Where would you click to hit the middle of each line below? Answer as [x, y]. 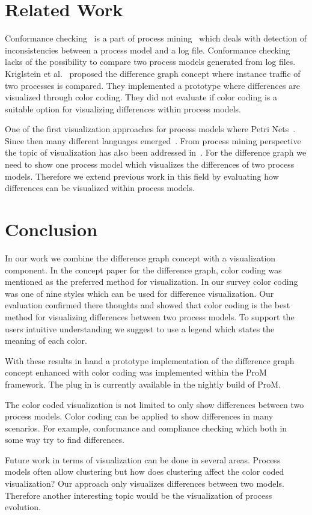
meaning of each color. [46, 340]
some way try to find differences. [65, 440]
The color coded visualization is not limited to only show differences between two [154, 404]
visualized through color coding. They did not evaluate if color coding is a [141, 97]
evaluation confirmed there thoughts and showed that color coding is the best [148, 305]
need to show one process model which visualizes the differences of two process [150, 164]
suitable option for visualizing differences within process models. [123, 108]
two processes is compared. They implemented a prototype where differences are [152, 85]
